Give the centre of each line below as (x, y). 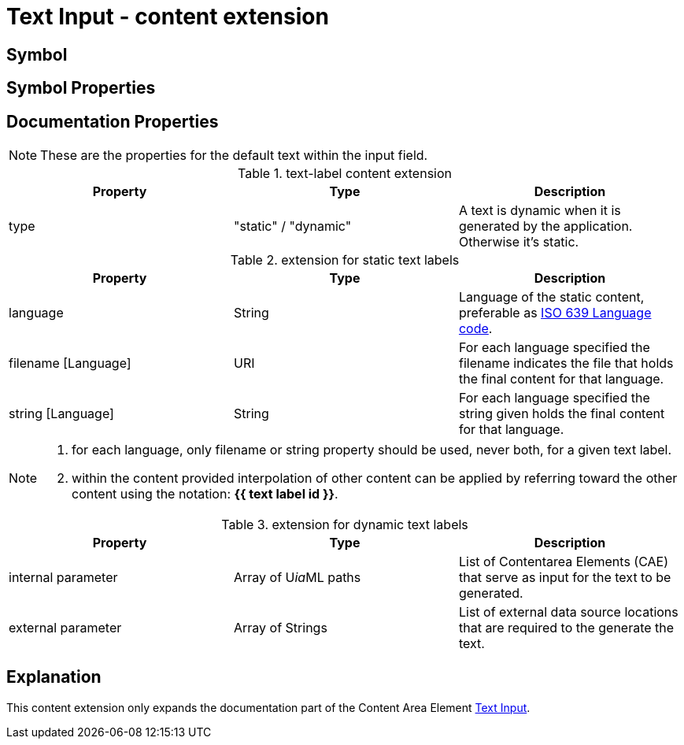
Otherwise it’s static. (519, 242)
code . (475, 329)
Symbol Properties (81, 88)
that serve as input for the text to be (565, 578)
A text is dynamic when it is (540, 211)
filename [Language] (70, 363)
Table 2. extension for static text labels (345, 260)
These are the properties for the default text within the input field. (234, 156)
